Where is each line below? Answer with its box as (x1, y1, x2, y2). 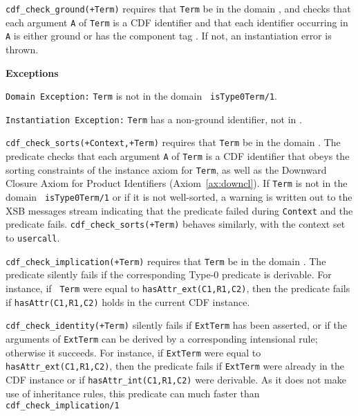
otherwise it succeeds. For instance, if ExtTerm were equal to (6, 345, 261, 359)
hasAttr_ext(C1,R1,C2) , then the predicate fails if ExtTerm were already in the (6, 359, 344, 373)
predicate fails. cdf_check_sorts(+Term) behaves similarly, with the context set (6, 217, 346, 231)
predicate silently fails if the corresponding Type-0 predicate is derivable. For (6, 267, 332, 282)
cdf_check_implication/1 (6, 401, 120, 411)
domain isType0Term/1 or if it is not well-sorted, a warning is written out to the (6, 190, 352, 204)
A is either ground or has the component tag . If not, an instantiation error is (6, 28, 332, 43)
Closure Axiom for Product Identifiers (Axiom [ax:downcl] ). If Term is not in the (6, 176, 348, 190)
